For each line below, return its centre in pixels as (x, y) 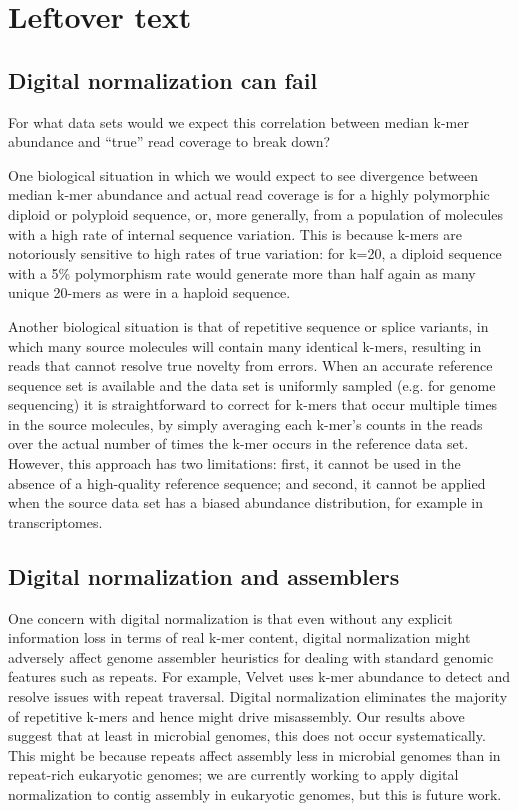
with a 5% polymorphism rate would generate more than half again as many (242, 272)
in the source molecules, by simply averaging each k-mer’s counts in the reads (245, 423)
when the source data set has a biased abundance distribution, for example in (245, 502)
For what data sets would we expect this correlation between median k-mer (238, 121)
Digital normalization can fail (163, 79)
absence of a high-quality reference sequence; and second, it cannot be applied (247, 482)
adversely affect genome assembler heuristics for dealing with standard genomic (251, 656)
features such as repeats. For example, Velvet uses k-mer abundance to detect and (259, 676)
